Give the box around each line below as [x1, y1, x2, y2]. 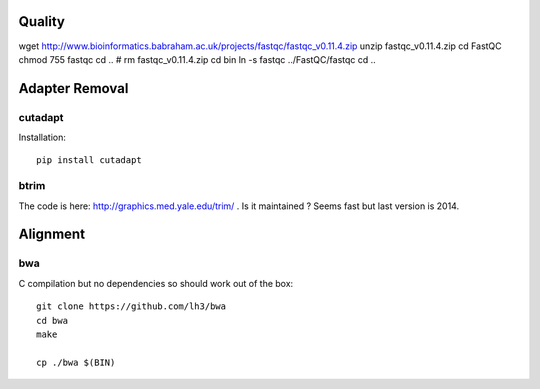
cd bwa [36, 315, 69, 326]
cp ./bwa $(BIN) [36, 356, 116, 368]
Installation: [18, 131, 67, 144]
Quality [18, 13, 65, 30]
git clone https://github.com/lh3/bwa [36, 301, 227, 312]
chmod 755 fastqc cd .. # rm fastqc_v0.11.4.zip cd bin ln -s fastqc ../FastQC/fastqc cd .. [18, 53, 377, 65]
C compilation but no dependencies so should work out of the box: [18, 277, 294, 289]
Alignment [18, 226, 85, 243]
